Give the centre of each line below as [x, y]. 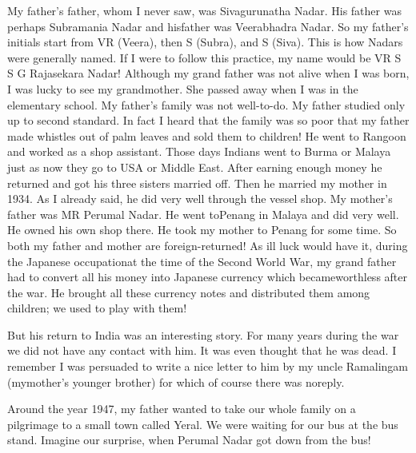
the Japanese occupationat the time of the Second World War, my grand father [202, 261]
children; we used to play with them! [97, 308]
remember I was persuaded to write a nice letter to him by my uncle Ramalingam [208, 366]
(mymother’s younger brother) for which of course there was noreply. [176, 381]
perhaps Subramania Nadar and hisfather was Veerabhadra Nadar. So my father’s [208, 26]
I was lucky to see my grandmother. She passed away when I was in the [183, 88]
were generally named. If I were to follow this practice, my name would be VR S [204, 57]
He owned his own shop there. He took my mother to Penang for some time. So [202, 230]
